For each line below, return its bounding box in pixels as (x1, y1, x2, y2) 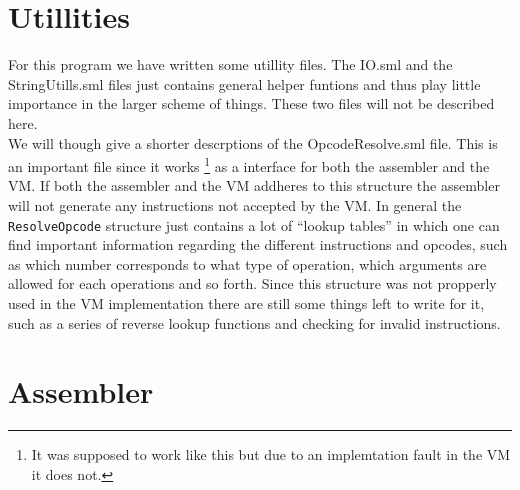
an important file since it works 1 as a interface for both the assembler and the (8, 153, 490, 176)
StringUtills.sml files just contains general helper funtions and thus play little (8, 73, 481, 94)
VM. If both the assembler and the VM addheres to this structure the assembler (8, 175, 500, 196)
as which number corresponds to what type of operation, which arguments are (8, 253, 487, 274)
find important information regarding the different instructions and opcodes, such (8, 234, 508, 255)
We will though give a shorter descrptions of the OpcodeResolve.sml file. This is (8, 132, 498, 153)
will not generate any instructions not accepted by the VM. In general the (8, 194, 462, 215)
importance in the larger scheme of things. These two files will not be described (8, 93, 495, 114)
